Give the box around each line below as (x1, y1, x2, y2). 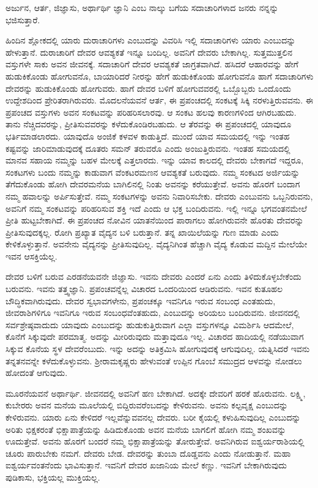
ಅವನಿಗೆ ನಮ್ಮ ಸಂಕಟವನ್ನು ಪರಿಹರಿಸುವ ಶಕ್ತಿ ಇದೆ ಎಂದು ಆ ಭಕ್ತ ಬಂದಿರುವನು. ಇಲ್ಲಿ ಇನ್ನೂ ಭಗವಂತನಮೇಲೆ (6, 201, 307, 214)
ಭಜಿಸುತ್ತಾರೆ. (6, 13, 40, 26)
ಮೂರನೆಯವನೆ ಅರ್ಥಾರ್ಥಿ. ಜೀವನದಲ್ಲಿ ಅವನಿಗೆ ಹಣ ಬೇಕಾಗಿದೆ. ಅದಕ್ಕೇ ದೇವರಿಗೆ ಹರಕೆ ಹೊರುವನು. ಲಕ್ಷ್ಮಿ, (6, 386, 306, 399)
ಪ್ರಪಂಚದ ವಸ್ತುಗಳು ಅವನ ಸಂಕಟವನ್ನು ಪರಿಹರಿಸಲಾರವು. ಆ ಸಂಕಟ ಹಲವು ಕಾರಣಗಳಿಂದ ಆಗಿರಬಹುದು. (6, 105, 297, 118)
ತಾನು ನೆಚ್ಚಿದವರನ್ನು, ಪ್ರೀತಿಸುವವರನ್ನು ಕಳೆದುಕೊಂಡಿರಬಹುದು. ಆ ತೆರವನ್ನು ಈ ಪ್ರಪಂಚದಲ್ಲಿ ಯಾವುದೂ (6, 118, 292, 130)
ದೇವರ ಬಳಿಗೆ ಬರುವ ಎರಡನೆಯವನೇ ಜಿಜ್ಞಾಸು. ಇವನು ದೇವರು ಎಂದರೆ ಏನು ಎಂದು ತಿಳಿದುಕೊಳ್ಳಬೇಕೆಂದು (6, 270, 301, 283)
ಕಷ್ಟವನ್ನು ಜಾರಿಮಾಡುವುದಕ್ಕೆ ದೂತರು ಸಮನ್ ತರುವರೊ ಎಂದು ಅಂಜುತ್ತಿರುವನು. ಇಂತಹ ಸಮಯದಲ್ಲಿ (6, 141, 290, 154)
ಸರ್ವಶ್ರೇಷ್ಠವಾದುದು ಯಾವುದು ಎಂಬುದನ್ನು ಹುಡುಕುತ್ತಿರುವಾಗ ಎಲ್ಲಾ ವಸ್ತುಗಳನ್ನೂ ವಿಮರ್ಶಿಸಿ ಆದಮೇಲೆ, (6, 318, 294, 331)
